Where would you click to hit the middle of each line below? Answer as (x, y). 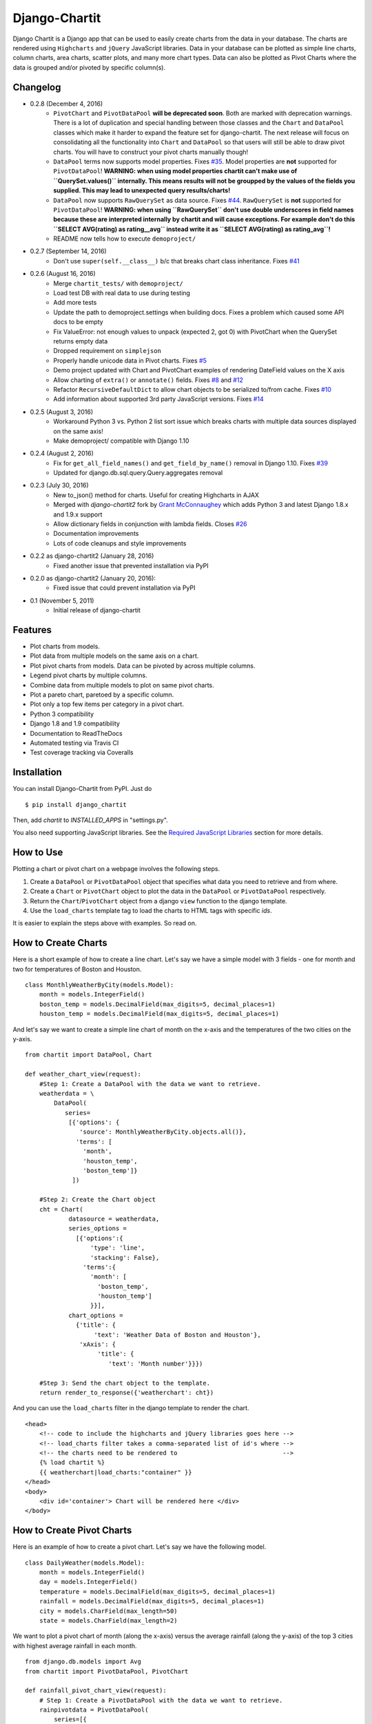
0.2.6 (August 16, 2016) (63, 274)
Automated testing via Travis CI (74, 743)
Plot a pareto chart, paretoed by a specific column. (102, 695)
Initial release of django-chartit (97, 610)
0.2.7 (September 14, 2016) (68, 251)
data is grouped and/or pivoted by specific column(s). (89, 67)
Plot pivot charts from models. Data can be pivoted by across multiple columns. (143, 665)
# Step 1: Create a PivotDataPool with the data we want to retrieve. (161, 1700)
